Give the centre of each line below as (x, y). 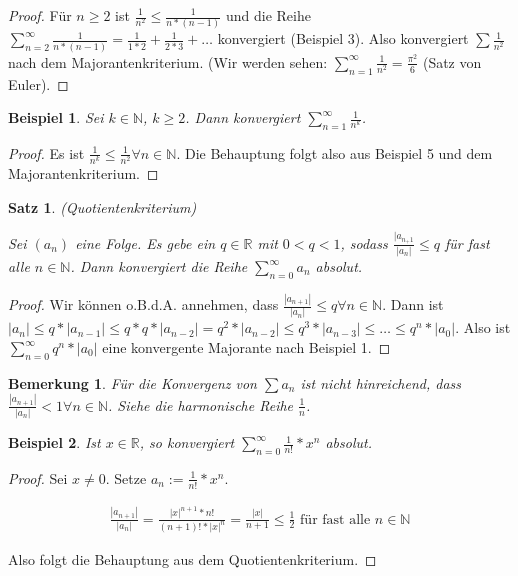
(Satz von (452, 61)
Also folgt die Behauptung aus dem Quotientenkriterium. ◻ (192, 559)
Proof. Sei (38, 477)
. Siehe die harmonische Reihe (201, 404)
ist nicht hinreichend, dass (381, 382)
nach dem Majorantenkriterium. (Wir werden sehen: (168, 61)
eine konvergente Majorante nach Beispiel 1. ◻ (246, 347)
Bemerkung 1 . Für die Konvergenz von (132, 382)
